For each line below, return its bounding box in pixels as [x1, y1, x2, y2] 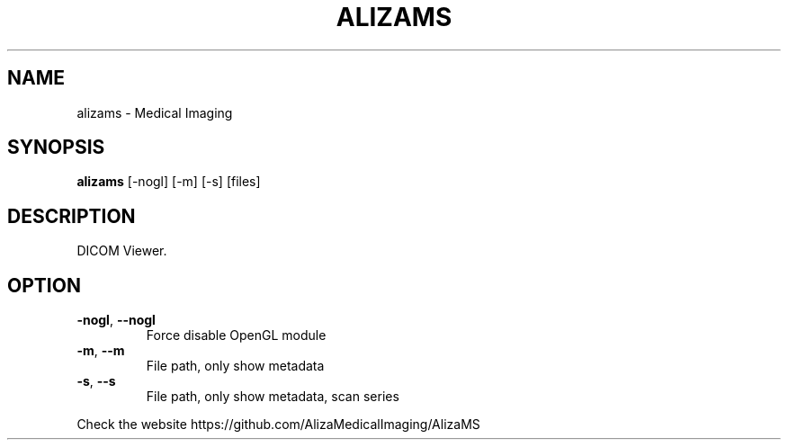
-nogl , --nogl [76, 312, 156, 328]
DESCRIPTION [7, 204, 136, 228]
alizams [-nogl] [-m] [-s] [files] [76, 174, 261, 190]
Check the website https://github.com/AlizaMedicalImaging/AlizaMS [76, 416, 480, 433]
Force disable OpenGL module [146, 327, 327, 344]
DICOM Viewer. [76, 243, 167, 259]
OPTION [7, 273, 81, 297]
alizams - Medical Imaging [76, 104, 233, 121]
